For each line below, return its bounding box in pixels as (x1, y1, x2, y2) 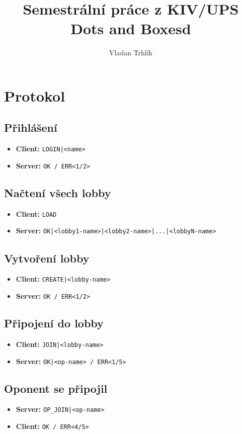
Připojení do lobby (4, 315, 104, 331)
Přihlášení (4, 120, 57, 135)
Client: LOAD (16, 208, 57, 219)
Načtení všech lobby (4, 185, 111, 200)
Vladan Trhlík (109, 47, 152, 58)
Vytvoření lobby (4, 250, 90, 266)
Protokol (4, 85, 65, 106)
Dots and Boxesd (70, 18, 191, 39)
